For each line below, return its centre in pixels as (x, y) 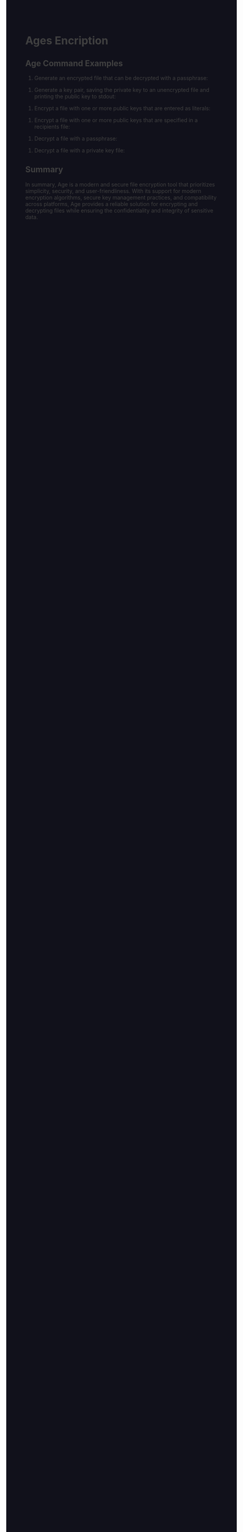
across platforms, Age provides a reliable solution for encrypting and (111, 204)
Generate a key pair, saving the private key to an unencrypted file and (122, 90)
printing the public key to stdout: (75, 96)
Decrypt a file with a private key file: (79, 150)
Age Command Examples (74, 63)
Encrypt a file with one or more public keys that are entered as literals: (122, 108)
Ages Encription (67, 41)
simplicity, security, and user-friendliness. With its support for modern (114, 191)
